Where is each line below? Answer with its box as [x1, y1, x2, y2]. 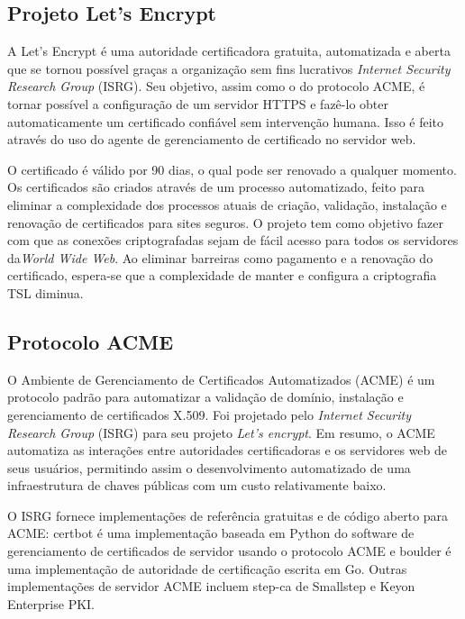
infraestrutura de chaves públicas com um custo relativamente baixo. [7, 476, 387, 495]
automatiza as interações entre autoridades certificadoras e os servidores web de [7, 441, 448, 460]
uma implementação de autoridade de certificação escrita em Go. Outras [7, 559, 407, 578]
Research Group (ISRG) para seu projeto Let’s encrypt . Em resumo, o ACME [7, 423, 435, 441]
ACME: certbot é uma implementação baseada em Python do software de [7, 523, 415, 542]
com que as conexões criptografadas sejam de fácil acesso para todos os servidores [7, 231, 459, 250]
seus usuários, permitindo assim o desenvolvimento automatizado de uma [7, 458, 411, 477]
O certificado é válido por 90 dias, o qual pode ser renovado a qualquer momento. [7, 159, 457, 178]
